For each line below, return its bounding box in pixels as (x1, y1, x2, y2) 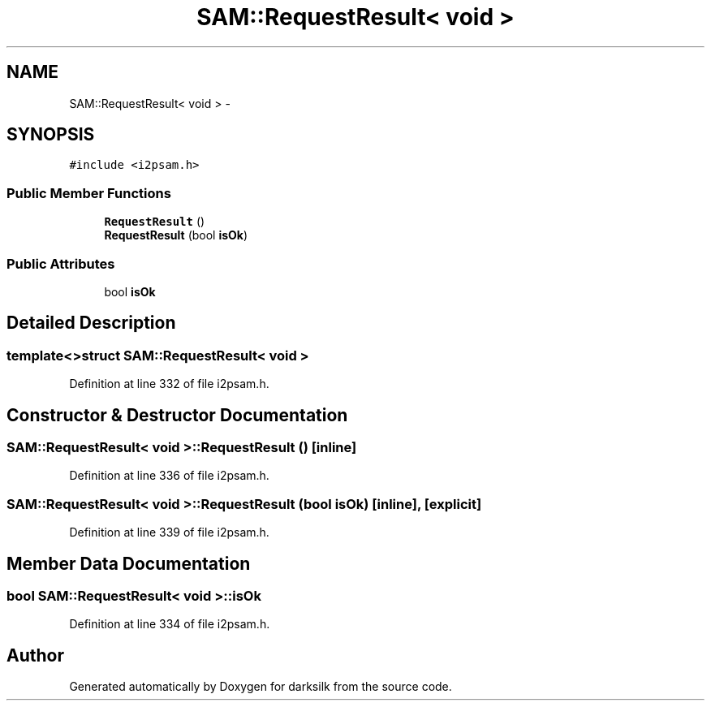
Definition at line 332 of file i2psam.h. (69, 377, 269, 391)
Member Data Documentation (6, 553, 251, 574)
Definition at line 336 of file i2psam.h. (69, 468, 269, 483)
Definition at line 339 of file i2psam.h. (69, 525, 269, 540)
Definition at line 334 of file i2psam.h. (69, 617, 270, 632)
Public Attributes (6, 255, 115, 272)
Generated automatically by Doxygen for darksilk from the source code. (69, 679, 452, 694)
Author (6, 644, 64, 666)
